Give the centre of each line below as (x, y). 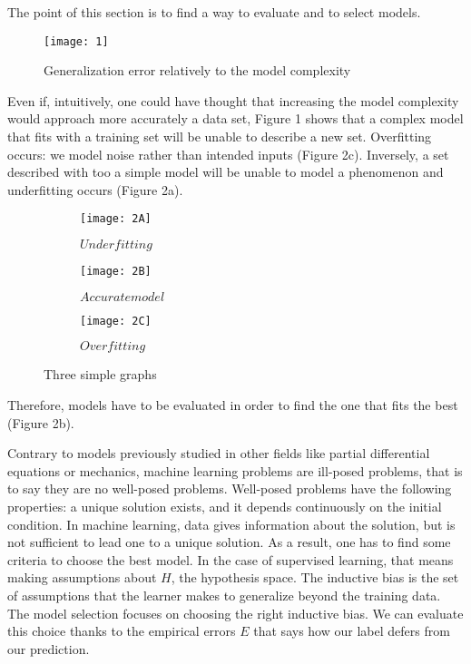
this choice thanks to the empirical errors (122, 631)
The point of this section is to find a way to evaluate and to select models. (214, 12)
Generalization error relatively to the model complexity (197, 70)
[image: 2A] (116, 219)
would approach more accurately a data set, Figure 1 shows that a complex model (235, 118)
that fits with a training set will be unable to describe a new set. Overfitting (220, 137)
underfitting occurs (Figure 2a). (95, 189)
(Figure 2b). (41, 422)
